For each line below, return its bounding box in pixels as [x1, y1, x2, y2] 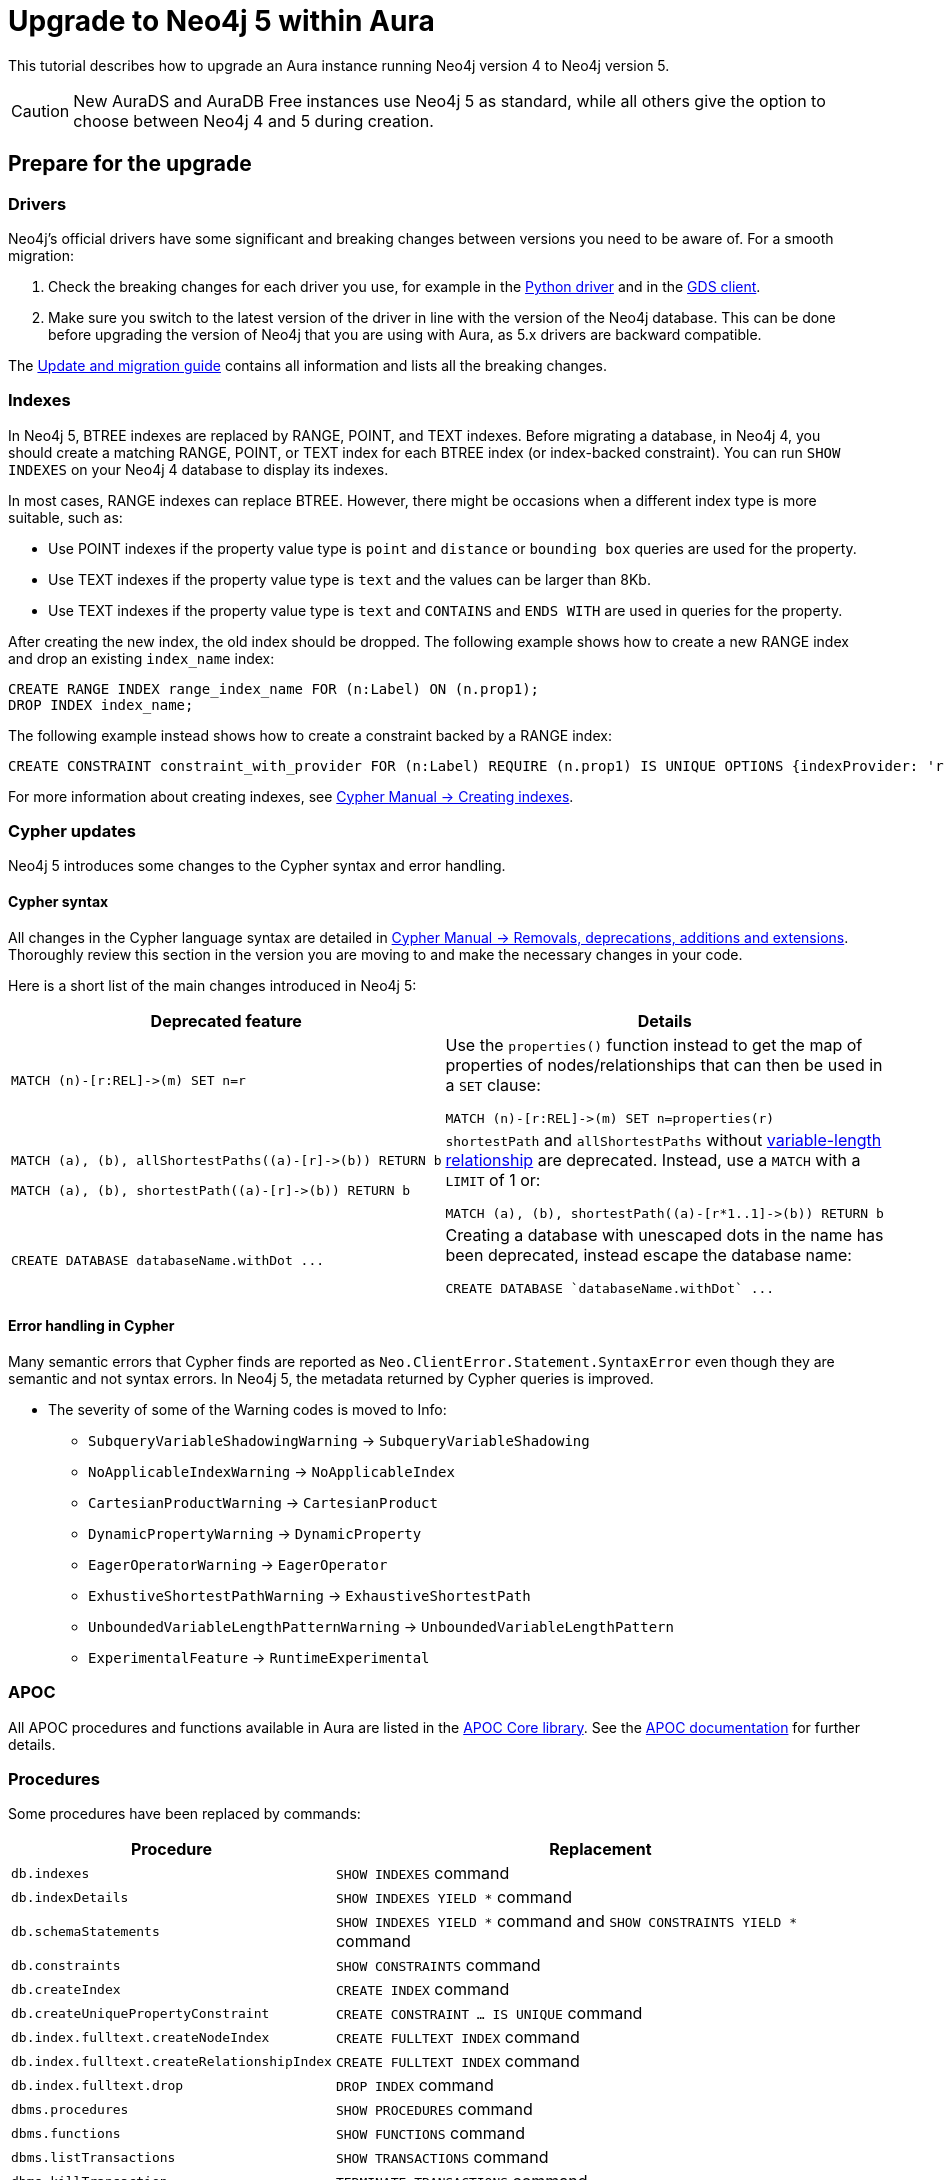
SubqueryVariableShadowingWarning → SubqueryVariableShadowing [88, 1431, 590, 1449]
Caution [11, 100, 70, 121]
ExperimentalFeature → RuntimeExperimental [88, 1648, 430, 1666]
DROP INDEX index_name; [8, 696, 194, 713]
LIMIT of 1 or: [445, 1169, 541, 1190]
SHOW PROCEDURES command [335, 2099, 533, 2120]
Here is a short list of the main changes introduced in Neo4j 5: [8, 976, 417, 994]
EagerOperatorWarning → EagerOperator [88, 1555, 388, 1573]
